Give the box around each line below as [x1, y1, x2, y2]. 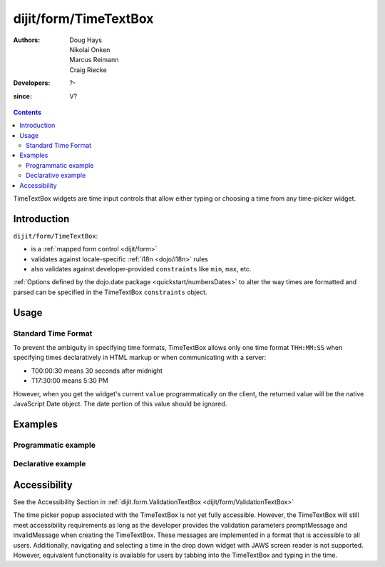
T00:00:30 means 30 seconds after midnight [31, 366, 163, 375]
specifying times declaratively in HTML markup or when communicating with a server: [13, 353, 267, 362]
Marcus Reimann [69, 56, 119, 64]
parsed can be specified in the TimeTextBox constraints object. [13, 288, 207, 296]
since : [13, 91, 32, 100]
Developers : [13, 79, 51, 87]
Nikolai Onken [69, 45, 111, 54]
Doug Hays [69, 36, 103, 44]
